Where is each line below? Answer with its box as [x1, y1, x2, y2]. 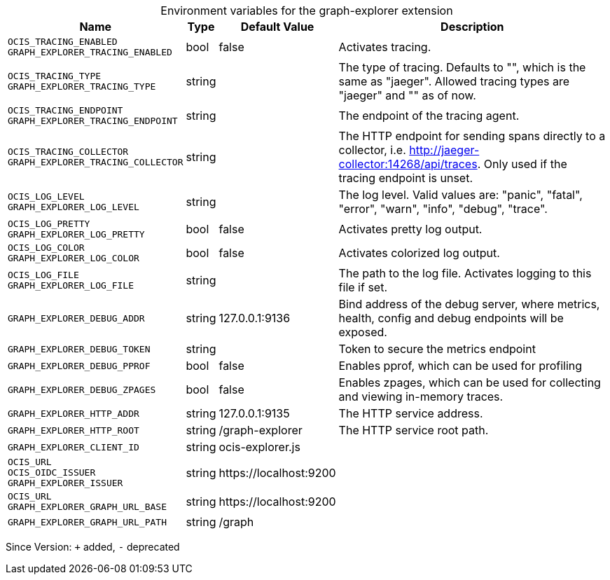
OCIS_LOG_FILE [8, 270, 79, 280]
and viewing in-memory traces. [338, 389, 504, 403]
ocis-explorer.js [219, 440, 300, 454]
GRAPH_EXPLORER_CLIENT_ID [8, 441, 139, 453]
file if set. [338, 280, 388, 294]
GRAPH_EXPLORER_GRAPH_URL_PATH [8, 516, 167, 527]
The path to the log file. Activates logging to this [338, 266, 592, 280]
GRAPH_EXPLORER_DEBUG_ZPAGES [8, 384, 156, 395]
